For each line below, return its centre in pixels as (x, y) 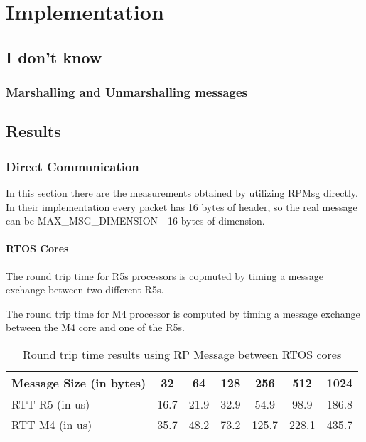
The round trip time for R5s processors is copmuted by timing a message (165, 275)
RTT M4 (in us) (52, 424)
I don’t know (54, 56)
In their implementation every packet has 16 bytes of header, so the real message (182, 206)
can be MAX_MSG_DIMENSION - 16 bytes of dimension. (135, 221)
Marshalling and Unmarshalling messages (127, 92)
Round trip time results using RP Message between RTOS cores (182, 354)
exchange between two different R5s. (85, 290)
